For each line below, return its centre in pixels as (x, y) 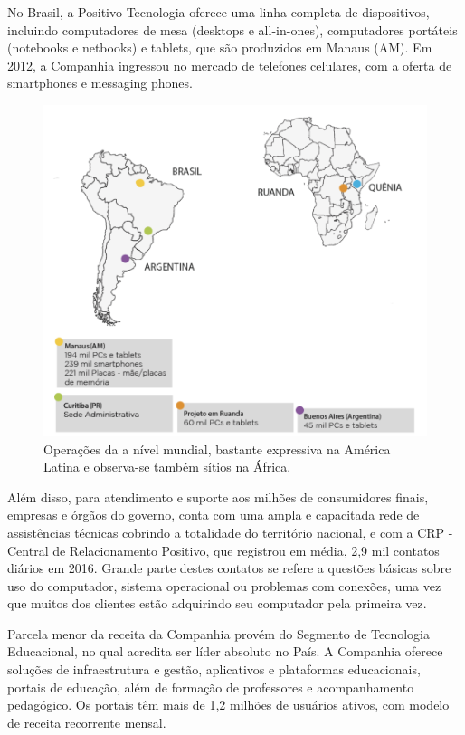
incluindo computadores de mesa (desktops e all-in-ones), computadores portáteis (232, 29)
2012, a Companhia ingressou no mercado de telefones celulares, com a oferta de (230, 65)
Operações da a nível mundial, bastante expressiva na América (217, 449)
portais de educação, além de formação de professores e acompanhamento (211, 687)
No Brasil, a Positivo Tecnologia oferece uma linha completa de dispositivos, (218, 12)
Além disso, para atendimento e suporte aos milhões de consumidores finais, (218, 496)
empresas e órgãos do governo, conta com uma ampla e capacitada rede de (214, 515)
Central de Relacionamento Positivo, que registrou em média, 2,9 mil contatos (223, 550)
